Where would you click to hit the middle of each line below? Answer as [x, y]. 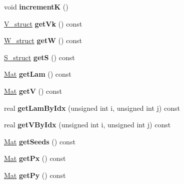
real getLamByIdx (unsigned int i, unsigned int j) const [92, 108]
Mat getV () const [33, 90]
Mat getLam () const [38, 74]
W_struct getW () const [43, 40]
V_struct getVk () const [43, 23]
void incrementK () [36, 7]
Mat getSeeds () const [40, 141]
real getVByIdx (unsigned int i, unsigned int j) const [87, 125]
